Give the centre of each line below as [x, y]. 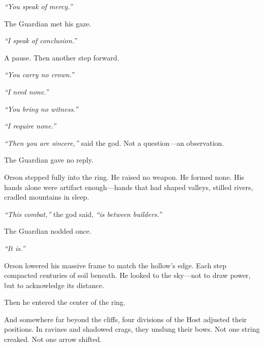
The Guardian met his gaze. [48, 23]
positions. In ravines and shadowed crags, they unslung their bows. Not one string [132, 329]
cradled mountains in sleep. [47, 197]
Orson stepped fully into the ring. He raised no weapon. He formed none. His [124, 177]
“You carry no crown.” [39, 74]
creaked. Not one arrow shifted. [53, 339]
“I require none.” [30, 126]
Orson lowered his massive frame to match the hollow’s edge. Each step [115, 265]
